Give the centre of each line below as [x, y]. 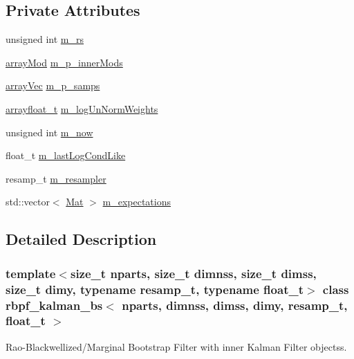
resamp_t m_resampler [56, 178]
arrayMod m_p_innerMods [64, 62]
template [31, 273]
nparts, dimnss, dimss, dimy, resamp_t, [235, 305]
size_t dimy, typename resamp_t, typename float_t [155, 289]
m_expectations [137, 202]
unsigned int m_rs [45, 39]
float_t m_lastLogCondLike [66, 155]
